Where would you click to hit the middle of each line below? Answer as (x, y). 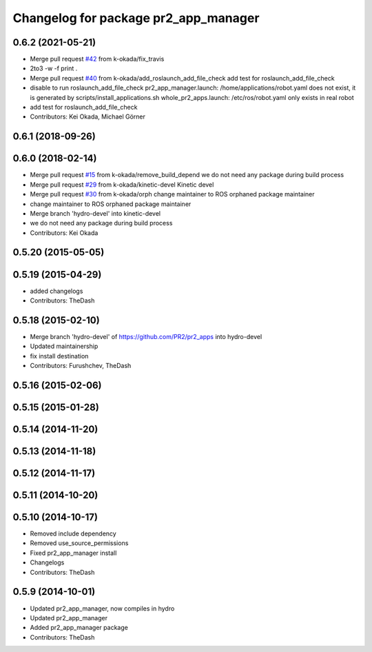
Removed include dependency (73, 533)
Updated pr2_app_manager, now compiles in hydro (102, 608)
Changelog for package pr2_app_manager (136, 18)
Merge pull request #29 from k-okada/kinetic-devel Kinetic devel (122, 184)
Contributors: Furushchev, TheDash (81, 366)
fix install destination (59, 356)
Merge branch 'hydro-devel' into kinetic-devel (95, 213)
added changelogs (56, 291)
